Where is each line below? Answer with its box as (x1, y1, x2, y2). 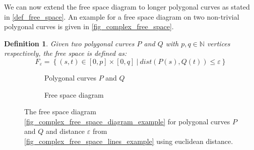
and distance (45, 126, 85, 136)
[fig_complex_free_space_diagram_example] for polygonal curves (24, 116, 230, 126)
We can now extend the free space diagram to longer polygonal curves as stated (4, 2, 250, 12)
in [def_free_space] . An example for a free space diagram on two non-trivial (4, 11, 239, 22)
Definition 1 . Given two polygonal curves (4, 38, 135, 48)
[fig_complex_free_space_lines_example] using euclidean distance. (24, 135, 233, 146)
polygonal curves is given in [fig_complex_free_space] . (4, 21, 174, 32)
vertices (207, 38, 230, 48)
